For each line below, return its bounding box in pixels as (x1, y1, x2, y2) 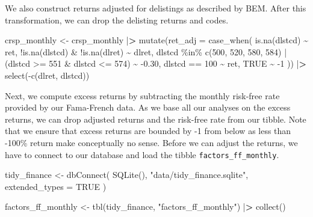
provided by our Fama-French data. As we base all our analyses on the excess (5, 101, 291, 114)
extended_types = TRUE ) (5, 180, 107, 192)
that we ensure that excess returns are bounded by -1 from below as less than (5, 124, 291, 137)
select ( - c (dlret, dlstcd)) (5, 69, 90, 81)
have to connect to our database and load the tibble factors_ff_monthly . (5, 148, 279, 160)
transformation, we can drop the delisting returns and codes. (5, 13, 229, 26)
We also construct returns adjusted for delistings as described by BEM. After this (5, 2, 306, 14)
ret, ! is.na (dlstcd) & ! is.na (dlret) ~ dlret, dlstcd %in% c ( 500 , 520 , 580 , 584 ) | (5, 45, 287, 58)
